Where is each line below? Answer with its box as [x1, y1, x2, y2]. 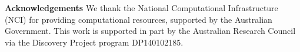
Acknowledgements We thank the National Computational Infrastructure [5, 2, 278, 13]
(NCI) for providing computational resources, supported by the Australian [5, 13, 272, 25]
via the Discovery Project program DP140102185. [5, 36, 184, 48]
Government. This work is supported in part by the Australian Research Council [5, 25, 296, 37]
